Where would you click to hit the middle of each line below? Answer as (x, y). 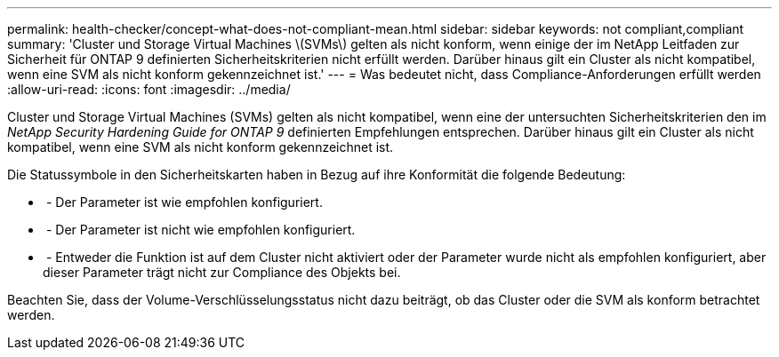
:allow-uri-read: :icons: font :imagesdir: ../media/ (149, 89)
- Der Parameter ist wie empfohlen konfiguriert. (184, 202)
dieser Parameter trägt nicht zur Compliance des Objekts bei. (222, 272)
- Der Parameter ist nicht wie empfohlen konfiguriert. (201, 230)
